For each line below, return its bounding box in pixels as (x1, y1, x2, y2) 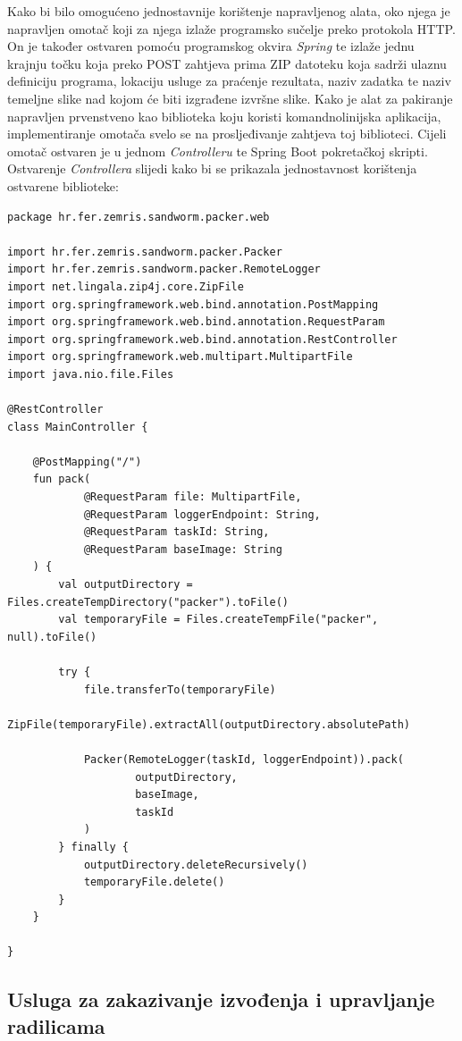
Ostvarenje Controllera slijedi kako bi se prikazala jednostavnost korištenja (7, 159, 417, 178)
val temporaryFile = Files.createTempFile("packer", (58, 613, 379, 626)
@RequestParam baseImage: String (83, 542, 282, 556)
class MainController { (7, 420, 148, 433)
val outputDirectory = (58, 578, 193, 591)
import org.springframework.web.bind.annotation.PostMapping (7, 298, 379, 311)
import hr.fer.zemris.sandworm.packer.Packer (7, 245, 282, 258)
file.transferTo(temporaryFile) (83, 683, 276, 696)
